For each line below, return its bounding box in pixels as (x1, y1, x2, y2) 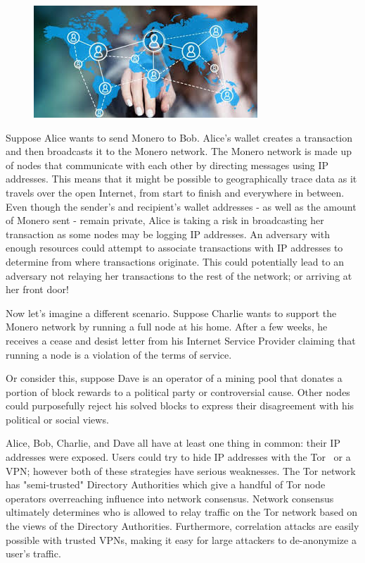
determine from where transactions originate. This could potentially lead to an (6, 254, 345, 268)
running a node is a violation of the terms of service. (6, 347, 232, 361)
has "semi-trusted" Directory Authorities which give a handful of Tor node (6, 477, 326, 492)
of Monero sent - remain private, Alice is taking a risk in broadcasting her (6, 213, 324, 228)
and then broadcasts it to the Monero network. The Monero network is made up (6, 144, 352, 159)
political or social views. (6, 412, 109, 426)
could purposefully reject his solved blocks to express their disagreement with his (6, 398, 354, 413)
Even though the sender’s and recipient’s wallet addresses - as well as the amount (6, 199, 357, 214)
